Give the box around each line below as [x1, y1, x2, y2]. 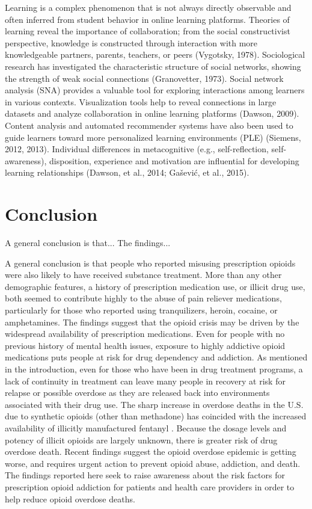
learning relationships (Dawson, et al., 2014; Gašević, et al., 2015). [5, 166, 249, 179]
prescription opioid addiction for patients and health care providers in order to [5, 480, 295, 493]
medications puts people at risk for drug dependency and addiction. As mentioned [5, 351, 308, 363]
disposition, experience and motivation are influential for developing [49, 154, 299, 167]
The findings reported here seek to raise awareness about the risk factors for [5, 469, 285, 481]
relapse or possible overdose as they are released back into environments [5, 386, 270, 399]
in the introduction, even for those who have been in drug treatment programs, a [5, 362, 303, 375]
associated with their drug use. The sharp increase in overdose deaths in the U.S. [5, 398, 304, 410]
